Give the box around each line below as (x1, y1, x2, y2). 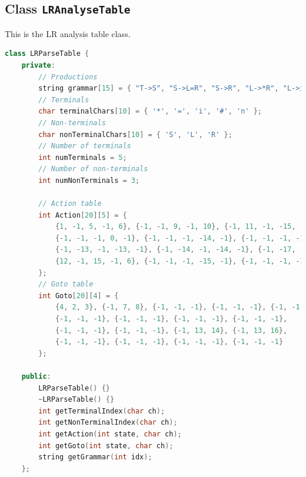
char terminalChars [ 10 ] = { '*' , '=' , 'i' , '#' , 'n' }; (38, 107, 262, 116)
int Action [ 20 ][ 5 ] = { (38, 211, 127, 219)
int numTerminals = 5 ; (38, 153, 127, 162)
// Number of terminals (38, 142, 131, 151)
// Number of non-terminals (38, 165, 148, 174)
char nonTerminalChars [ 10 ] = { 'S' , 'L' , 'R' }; (38, 130, 232, 139)
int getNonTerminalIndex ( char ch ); (38, 418, 178, 427)
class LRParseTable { (5, 49, 89, 58)
